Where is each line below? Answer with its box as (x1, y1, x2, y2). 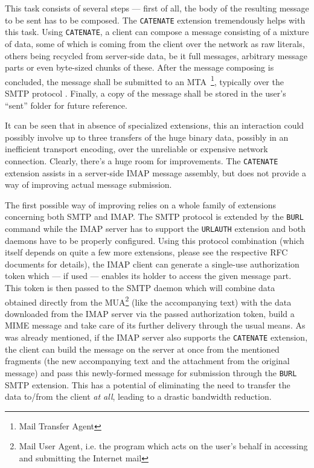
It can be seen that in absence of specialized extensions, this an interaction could (5, 119, 304, 132)
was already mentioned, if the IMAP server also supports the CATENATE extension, (5, 331, 308, 344)
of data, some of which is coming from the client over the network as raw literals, (5, 37, 305, 50)
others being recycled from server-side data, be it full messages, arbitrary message (5, 49, 307, 62)
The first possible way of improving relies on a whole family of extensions (5, 198, 276, 211)
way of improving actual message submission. (5, 178, 172, 191)
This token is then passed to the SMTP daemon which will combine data (5, 281, 275, 294)
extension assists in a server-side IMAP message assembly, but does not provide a (5, 166, 306, 179)
